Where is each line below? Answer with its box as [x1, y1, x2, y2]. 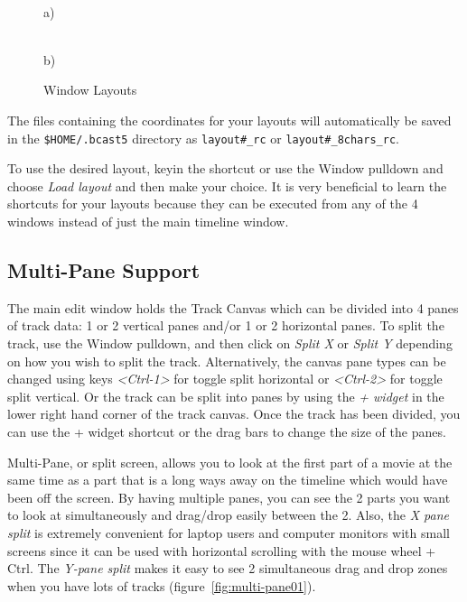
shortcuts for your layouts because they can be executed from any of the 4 [7, 194, 418, 213]
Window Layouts [43, 80, 137, 99]
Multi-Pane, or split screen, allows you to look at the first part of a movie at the [7, 452, 453, 471]
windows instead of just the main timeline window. [7, 212, 289, 230]
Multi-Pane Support [7, 255, 201, 283]
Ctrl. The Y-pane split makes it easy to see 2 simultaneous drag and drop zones [7, 559, 448, 578]
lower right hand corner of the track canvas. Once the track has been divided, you [7, 404, 461, 423]
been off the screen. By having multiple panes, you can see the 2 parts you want [7, 487, 451, 506]
